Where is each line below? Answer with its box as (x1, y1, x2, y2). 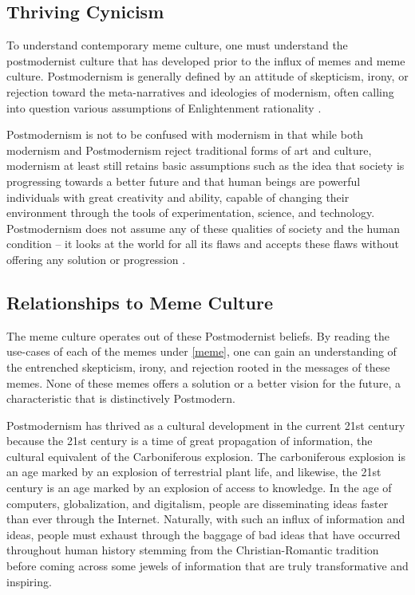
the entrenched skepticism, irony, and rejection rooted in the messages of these (6, 358, 390, 375)
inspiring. (6, 573, 52, 589)
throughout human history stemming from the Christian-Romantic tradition (6, 542, 379, 558)
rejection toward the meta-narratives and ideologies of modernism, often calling (6, 83, 394, 100)
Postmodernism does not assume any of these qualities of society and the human (6, 219, 401, 236)
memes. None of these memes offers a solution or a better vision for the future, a (6, 374, 401, 391)
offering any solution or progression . (6, 250, 186, 267)
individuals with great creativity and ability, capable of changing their (6, 188, 350, 205)
